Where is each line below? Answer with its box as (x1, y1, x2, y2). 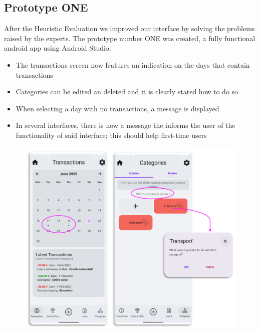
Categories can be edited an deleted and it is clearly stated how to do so (16, 86, 238, 97)
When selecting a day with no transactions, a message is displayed (16, 103, 219, 113)
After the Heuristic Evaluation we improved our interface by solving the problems (4, 23, 255, 34)
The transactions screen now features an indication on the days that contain (16, 59, 250, 70)
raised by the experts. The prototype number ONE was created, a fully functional (4, 33, 255, 43)
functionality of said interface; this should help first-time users (16, 129, 207, 140)
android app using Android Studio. (4, 43, 111, 53)
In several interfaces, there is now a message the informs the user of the (16, 120, 235, 130)
